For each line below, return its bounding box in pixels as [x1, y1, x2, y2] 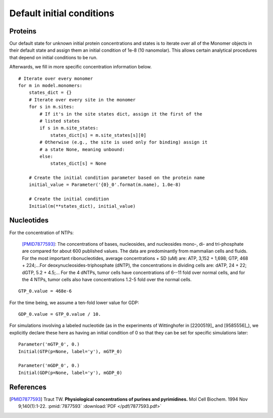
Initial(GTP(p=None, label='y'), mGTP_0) [18, 349, 122, 354]
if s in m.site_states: [39, 125, 99, 131]
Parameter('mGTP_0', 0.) [18, 341, 80, 347]
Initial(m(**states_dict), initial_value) [28, 203, 136, 209]
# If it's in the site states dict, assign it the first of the [39, 111, 202, 117]
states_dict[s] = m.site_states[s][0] [50, 132, 147, 138]
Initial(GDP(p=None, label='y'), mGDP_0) [18, 370, 122, 375]
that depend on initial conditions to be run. [9, 54, 98, 60]
